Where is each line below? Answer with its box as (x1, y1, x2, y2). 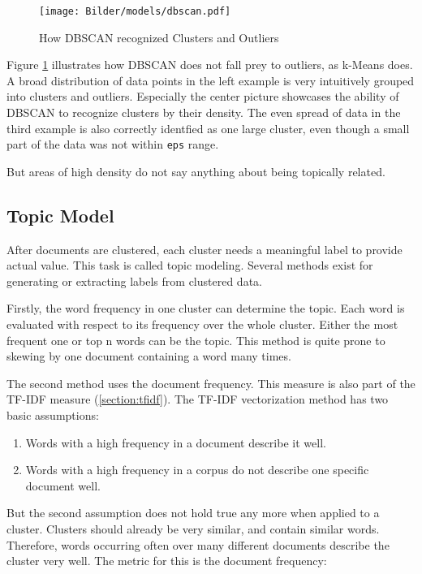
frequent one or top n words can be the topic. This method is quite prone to (6, 331, 385, 348)
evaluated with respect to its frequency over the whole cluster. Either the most (6, 316, 398, 333)
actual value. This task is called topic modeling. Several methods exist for (6, 257, 373, 274)
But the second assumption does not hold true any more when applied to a (6, 504, 380, 521)
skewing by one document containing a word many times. (6, 347, 291, 365)
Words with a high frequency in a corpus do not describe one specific (25, 461, 369, 478)
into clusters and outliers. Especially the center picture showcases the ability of (6, 88, 399, 105)
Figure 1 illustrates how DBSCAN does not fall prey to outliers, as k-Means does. (6, 56, 413, 73)
